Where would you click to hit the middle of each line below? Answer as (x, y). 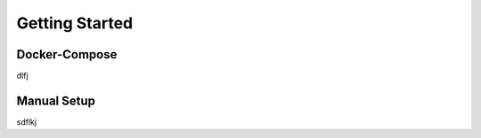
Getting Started (75, 23)
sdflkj (27, 122)
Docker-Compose (67, 54)
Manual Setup (56, 100)
